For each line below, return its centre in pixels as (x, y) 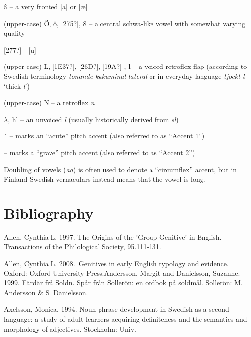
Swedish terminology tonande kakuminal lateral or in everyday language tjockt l (124, 76)
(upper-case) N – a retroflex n (49, 102)
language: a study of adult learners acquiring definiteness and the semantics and (125, 319)
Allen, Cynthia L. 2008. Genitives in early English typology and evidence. (116, 263)
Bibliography (49, 213)
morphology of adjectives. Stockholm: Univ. (70, 328)
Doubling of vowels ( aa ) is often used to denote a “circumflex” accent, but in (121, 169)
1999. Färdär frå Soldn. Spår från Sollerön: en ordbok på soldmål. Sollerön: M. (123, 283)
